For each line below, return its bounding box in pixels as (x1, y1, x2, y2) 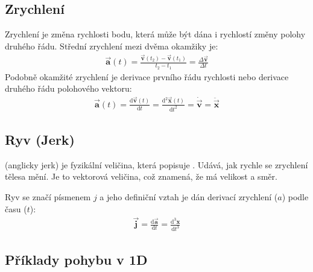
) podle (282, 191, 309, 203)
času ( (5, 202, 27, 215)
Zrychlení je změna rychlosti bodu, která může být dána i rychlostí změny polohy (5, 28, 306, 40)
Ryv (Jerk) (5, 130, 75, 149)
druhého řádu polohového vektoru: (5, 82, 132, 95)
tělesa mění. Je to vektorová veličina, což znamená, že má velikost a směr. (5, 170, 277, 183)
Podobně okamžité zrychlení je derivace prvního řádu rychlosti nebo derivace (5, 70, 289, 83)
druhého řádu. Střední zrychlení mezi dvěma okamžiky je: (5, 39, 218, 52)
